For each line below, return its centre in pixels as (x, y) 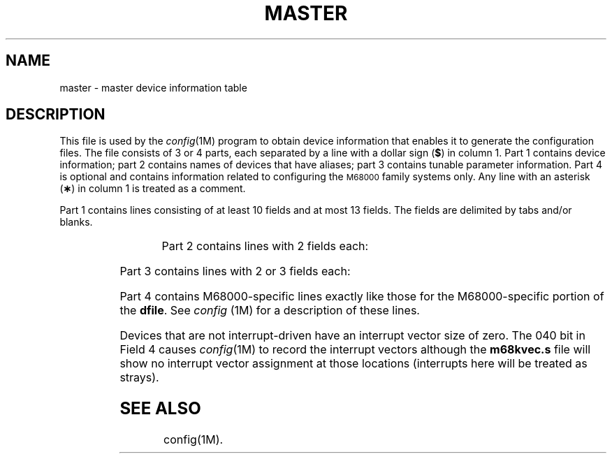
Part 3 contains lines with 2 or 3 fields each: (235, 271)
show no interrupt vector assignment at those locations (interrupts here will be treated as (354, 364)
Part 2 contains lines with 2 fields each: (265, 246)
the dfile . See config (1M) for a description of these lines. (270, 311)
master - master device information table (153, 87)
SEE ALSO (160, 409)
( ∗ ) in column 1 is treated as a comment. (153, 189)
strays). (139, 378)
